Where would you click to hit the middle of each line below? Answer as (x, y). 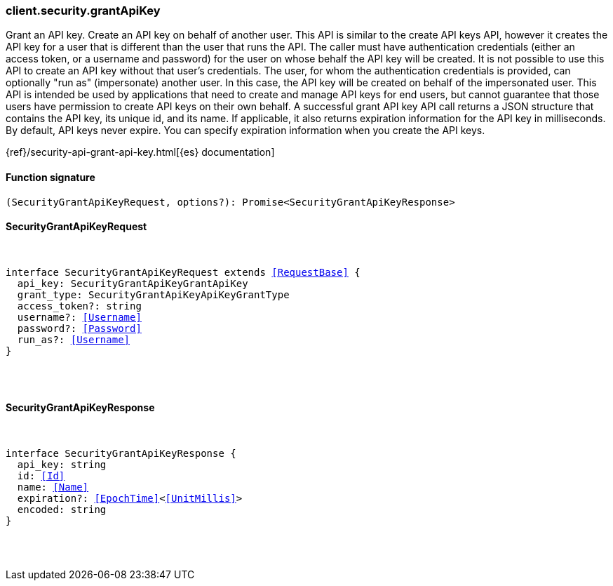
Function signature (50, 177)
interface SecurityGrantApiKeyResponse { (121, 454)
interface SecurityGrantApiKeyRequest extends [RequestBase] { (183, 272)
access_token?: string (79, 306)
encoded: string (62, 510)
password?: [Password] (79, 328)
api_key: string (62, 465)
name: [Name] (53, 487)
